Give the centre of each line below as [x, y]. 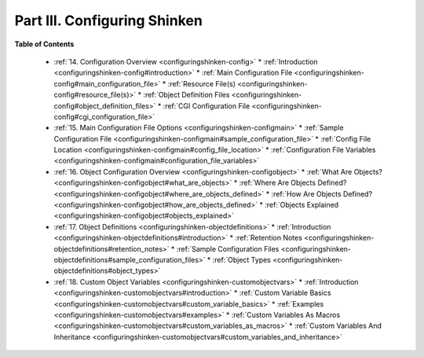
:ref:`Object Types [241, 259]
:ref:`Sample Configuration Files [228, 248]
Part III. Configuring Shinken [109, 20]
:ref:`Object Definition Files [186, 95]
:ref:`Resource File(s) [201, 83]
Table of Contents [44, 44]
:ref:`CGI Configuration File [207, 105]
